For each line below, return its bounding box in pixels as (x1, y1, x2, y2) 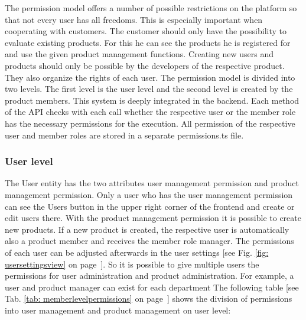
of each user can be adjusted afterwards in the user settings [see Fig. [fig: (5, 246, 269, 258)
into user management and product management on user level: (5, 303, 231, 316)
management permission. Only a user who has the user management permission (5, 188, 293, 200)
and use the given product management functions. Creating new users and (5, 48, 274, 60)
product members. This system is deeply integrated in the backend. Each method (5, 94, 300, 106)
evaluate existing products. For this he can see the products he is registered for (5, 36, 291, 48)
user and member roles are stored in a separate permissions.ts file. (5, 128, 244, 141)
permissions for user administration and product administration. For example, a (5, 269, 294, 282)
